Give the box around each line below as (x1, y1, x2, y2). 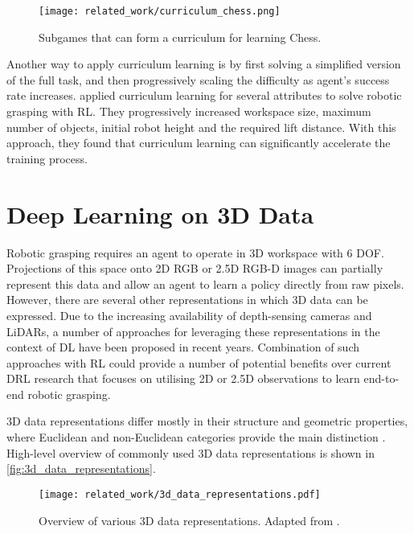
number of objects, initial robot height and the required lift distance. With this (6, 118, 396, 135)
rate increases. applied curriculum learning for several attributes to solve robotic (6, 87, 402, 104)
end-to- (363, 370, 400, 387)
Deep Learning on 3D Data (6, 197, 314, 230)
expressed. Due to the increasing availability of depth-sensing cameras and (6, 306, 372, 323)
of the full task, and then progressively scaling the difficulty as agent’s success (6, 71, 390, 88)
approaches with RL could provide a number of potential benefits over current (6, 354, 391, 371)
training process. (6, 150, 88, 166)
